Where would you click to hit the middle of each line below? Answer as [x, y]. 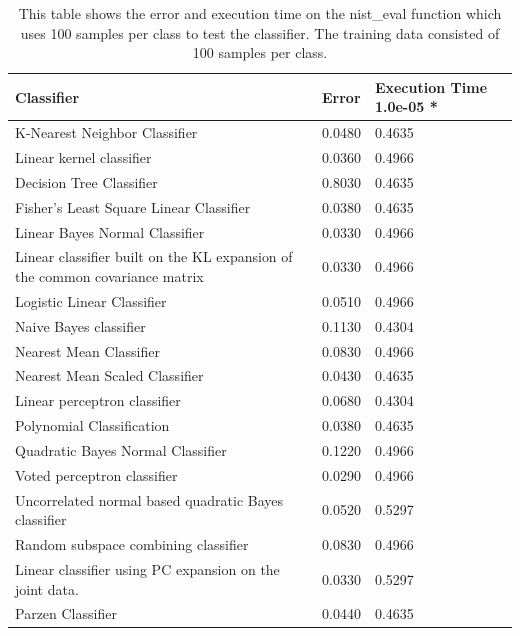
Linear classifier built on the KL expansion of [154, 256]
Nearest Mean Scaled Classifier [109, 375]
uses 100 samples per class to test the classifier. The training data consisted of [260, 32]
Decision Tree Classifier [86, 181]
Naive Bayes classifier [80, 325]
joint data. [47, 588]
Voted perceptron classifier [96, 474]
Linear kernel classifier [83, 157]
